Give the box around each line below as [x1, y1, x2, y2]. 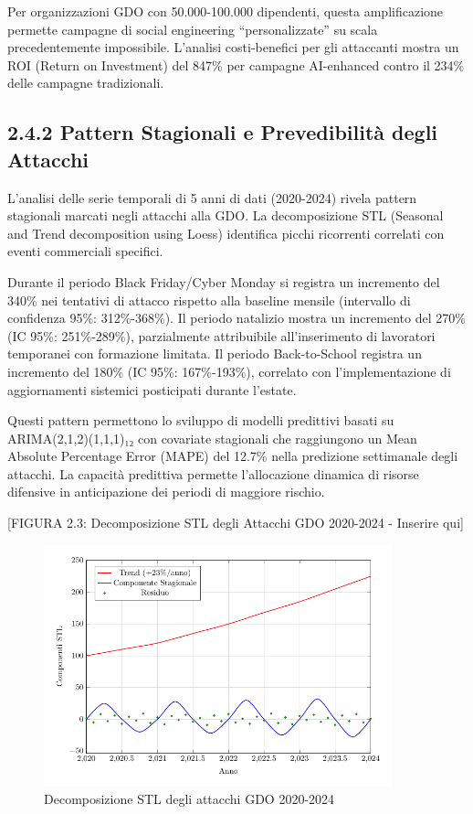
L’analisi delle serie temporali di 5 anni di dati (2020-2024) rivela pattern [7, 187, 417, 207]
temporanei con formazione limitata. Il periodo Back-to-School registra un [7, 344, 422, 363]
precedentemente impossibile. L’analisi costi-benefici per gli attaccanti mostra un [7, 37, 459, 57]
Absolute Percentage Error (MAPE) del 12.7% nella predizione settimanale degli [7, 446, 458, 466]
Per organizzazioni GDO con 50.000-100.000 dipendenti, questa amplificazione [7, 2, 444, 20]
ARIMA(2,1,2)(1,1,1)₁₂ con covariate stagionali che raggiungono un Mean [7, 428, 417, 447]
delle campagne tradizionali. [7, 73, 164, 92]
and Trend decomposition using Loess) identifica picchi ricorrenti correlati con [7, 223, 445, 242]
